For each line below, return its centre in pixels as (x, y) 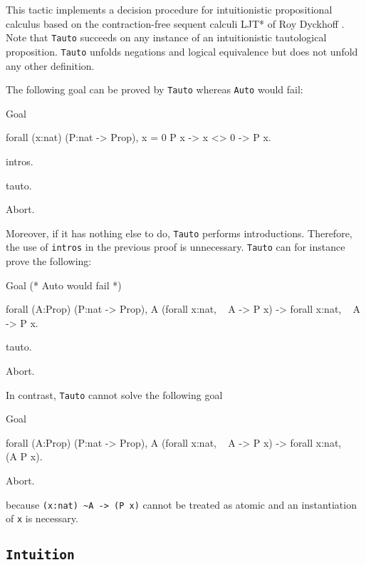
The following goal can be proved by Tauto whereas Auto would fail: (155, 89)
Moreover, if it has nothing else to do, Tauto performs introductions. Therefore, (179, 233)
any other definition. (50, 65)
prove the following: (49, 261)
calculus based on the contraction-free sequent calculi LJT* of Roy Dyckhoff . (175, 23)
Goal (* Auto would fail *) (64, 285)
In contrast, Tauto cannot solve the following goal (114, 394)
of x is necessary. (42, 518)
